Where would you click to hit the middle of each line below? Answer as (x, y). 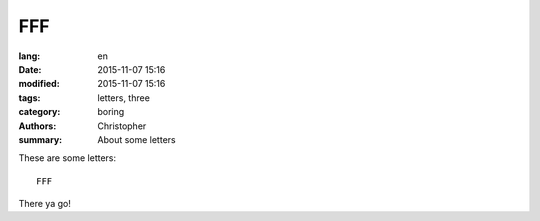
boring (111, 112)
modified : (39, 84)
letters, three (123, 97)
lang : (29, 56)
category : (39, 112)
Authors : (37, 126)
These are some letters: (67, 158)
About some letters (136, 139)
